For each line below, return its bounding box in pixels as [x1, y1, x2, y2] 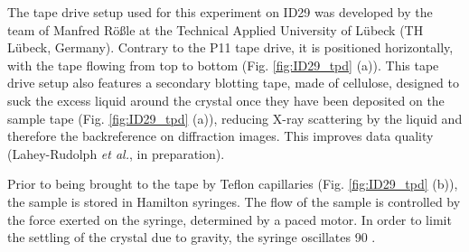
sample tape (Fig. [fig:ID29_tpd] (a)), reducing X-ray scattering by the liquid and [7, 108, 463, 127]
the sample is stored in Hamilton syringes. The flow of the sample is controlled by [7, 191, 461, 210]
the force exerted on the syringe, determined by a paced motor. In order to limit [7, 210, 452, 229]
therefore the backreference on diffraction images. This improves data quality [7, 126, 434, 145]
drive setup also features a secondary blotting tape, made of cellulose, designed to [7, 73, 459, 92]
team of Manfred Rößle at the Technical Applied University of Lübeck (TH [7, 20, 424, 39]
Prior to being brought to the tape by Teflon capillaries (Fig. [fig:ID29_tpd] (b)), [7, 174, 458, 193]
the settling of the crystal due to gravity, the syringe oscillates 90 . [7, 228, 376, 247]
